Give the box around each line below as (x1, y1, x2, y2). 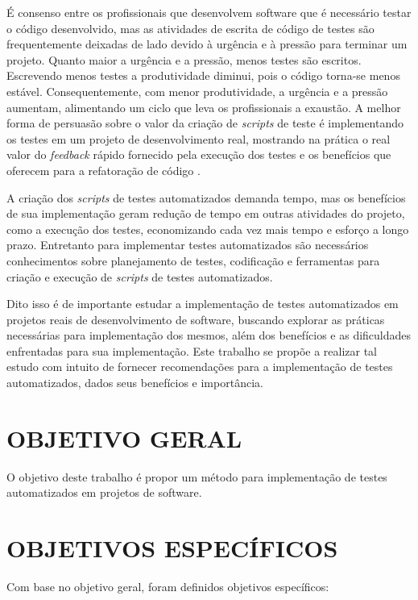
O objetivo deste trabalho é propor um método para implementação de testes (6, 468, 387, 485)
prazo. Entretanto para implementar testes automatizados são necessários (6, 236, 369, 253)
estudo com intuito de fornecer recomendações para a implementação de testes (6, 358, 393, 375)
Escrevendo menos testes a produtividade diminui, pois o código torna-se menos (6, 67, 400, 84)
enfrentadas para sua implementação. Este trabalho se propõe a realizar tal (6, 342, 378, 359)
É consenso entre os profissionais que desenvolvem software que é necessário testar (6, 4, 412, 20)
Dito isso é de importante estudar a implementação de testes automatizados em (6, 295, 399, 312)
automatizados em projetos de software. (6, 484, 202, 501)
